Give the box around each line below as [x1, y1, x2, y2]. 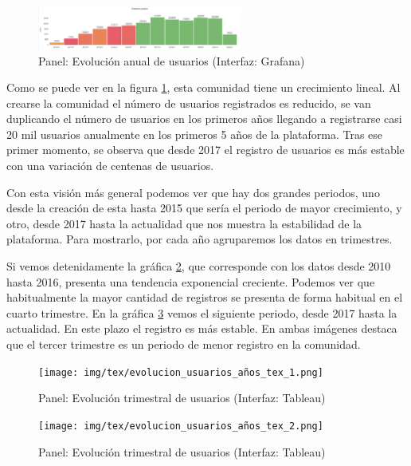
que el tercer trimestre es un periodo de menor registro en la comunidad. [6, 336, 361, 352]
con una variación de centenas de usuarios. [6, 157, 214, 174]
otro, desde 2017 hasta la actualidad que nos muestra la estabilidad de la [6, 215, 362, 231]
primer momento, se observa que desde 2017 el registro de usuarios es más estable [6, 141, 405, 158]
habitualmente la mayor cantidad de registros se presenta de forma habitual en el [6, 289, 403, 306]
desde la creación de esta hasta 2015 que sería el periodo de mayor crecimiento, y [6, 199, 402, 216]
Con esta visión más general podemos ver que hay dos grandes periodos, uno [6, 184, 380, 200]
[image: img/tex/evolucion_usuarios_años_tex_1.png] [38, 366, 323, 378]
